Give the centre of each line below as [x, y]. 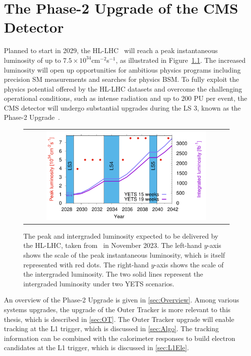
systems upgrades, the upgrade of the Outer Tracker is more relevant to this [117, 309]
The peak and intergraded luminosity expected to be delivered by [121, 235]
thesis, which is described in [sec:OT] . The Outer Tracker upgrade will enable [119, 319]
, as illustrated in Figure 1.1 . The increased [180, 60]
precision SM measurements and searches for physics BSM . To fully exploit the [122, 79]
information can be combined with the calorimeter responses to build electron [120, 338]
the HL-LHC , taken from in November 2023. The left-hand [113, 245]
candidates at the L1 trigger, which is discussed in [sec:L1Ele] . [97, 347]
